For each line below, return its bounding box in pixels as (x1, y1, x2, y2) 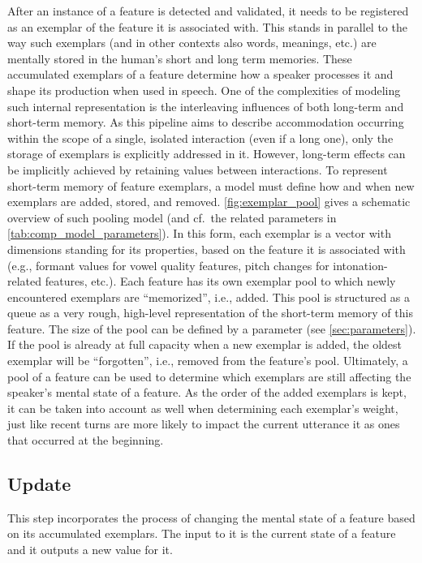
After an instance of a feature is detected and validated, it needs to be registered (7, 2, 409, 19)
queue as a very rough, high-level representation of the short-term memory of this (7, 304, 413, 321)
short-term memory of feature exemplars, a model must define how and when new (7, 177, 415, 194)
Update (7, 471, 71, 496)
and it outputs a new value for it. (7, 541, 173, 558)
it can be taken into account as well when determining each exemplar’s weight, (7, 399, 398, 416)
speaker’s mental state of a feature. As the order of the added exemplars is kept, (7, 384, 407, 401)
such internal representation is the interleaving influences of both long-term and (7, 97, 404, 114)
